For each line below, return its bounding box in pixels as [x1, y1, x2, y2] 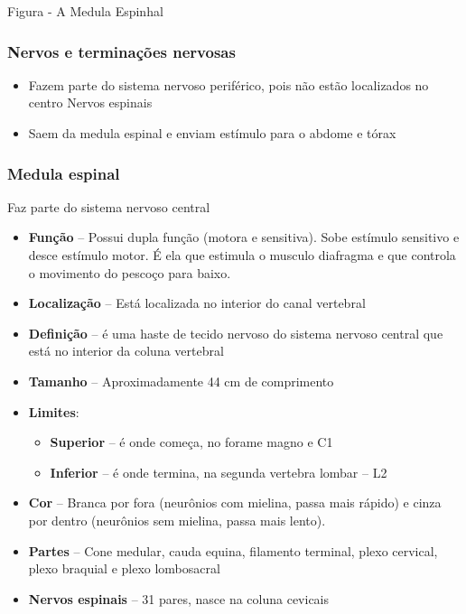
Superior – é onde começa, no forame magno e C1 [50, 433, 333, 451]
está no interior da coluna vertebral [28, 341, 224, 360]
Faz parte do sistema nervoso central [7, 197, 210, 216]
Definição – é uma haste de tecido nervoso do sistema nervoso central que [28, 323, 443, 342]
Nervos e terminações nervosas [7, 40, 236, 62]
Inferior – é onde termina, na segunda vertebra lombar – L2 [50, 462, 387, 481]
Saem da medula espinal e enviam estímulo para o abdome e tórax [28, 124, 396, 142]
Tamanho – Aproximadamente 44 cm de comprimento [28, 371, 334, 390]
